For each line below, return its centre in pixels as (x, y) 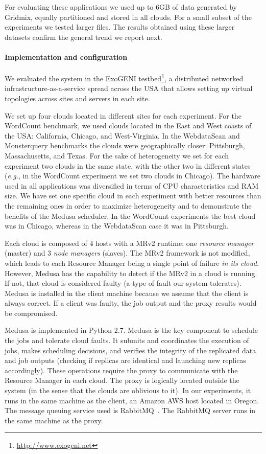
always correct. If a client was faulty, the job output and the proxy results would (131, 303)
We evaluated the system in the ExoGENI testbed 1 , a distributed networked (124, 77)
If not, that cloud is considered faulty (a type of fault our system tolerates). (123, 283)
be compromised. (31, 313)
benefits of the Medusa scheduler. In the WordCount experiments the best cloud (130, 215)
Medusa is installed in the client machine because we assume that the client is (127, 293)
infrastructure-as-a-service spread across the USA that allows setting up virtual (129, 88)
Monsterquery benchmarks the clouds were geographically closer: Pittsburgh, (125, 145)
